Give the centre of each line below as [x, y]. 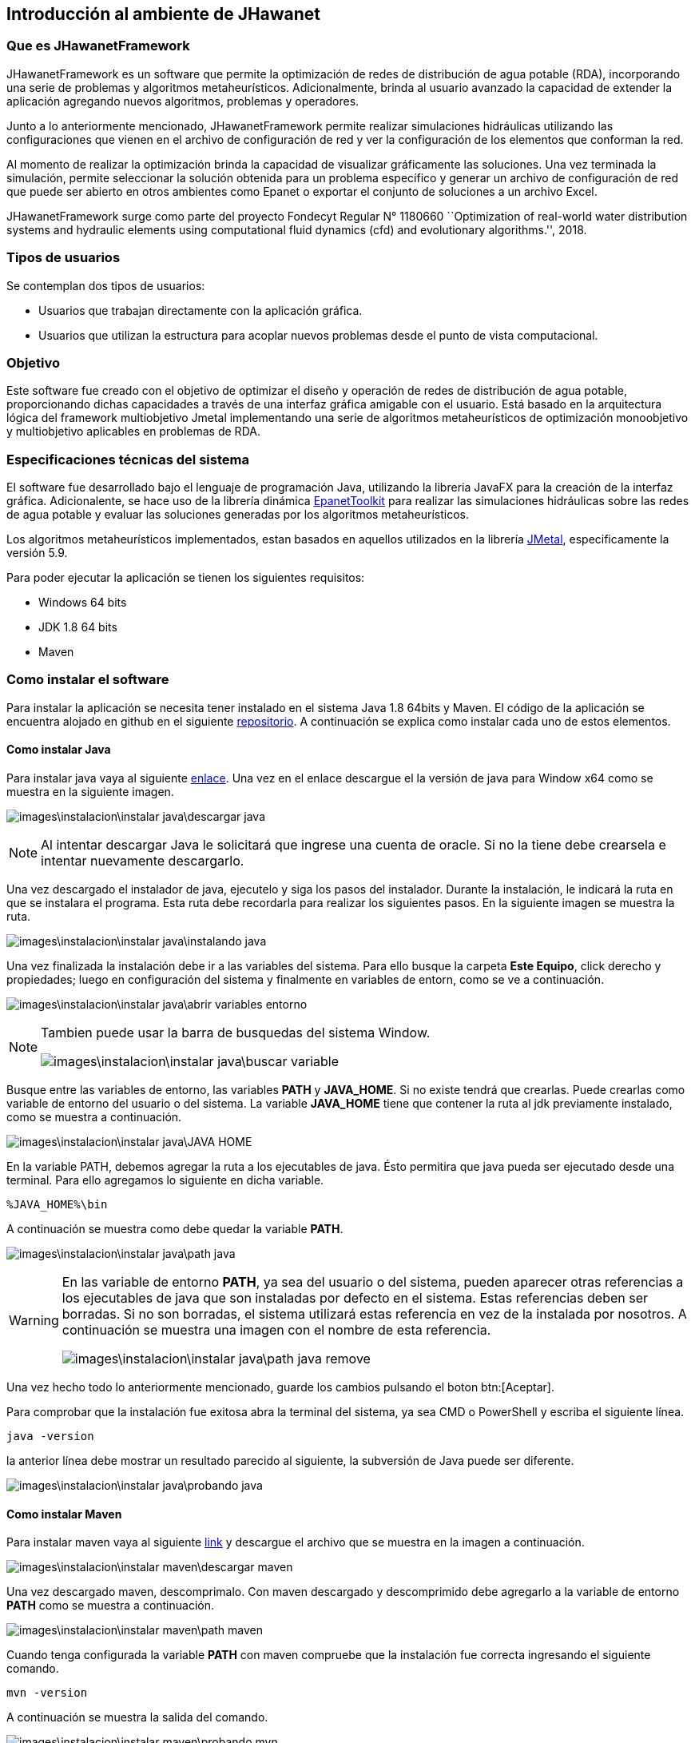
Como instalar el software [88, 680]
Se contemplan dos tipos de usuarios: [106, 285]
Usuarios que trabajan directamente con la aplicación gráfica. [201, 310]
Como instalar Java [59, 750]
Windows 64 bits [83, 603]
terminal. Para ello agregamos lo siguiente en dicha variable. [165, 1180]
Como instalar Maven [64, 1514]
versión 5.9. [37, 553]
